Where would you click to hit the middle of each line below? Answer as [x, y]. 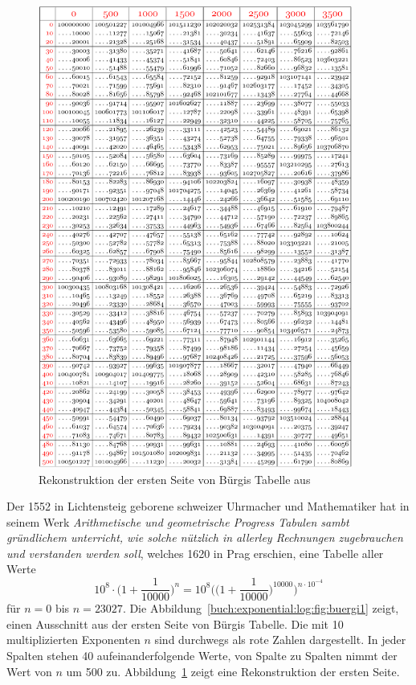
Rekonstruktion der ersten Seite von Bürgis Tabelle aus [175, 479]
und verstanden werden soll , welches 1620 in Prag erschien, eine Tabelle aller [195, 553]
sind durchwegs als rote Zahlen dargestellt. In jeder [280, 640]
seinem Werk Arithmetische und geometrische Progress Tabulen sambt [178, 521]
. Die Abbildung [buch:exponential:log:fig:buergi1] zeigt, [261, 608]
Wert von [29, 671]
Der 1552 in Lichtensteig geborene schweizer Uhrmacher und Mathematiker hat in [208, 506]
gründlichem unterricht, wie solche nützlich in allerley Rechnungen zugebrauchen [205, 537]
